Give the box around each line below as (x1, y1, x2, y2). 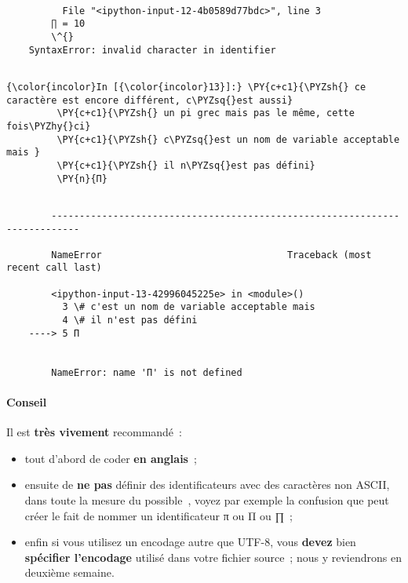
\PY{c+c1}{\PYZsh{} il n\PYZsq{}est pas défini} (56, 159, 315, 171)
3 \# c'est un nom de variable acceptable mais (62, 301, 315, 313)
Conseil (6, 393, 47, 410)
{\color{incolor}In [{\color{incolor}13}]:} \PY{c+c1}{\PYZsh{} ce (6, 81, 366, 93)
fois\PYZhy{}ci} (6, 120, 91, 132)
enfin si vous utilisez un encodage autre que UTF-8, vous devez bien (24, 534, 356, 550)
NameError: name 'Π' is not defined (51, 366, 242, 378)
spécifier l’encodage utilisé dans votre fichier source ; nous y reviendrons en (24, 548, 402, 565)
